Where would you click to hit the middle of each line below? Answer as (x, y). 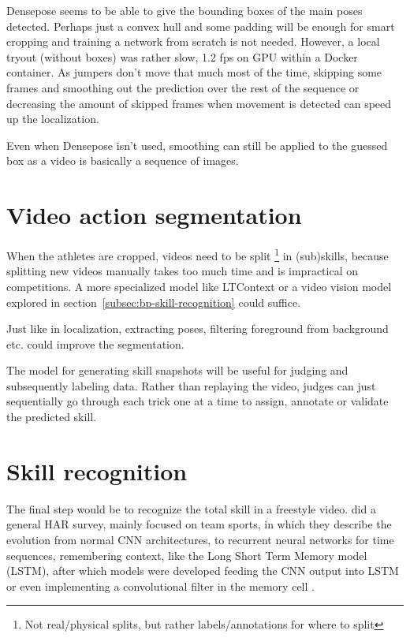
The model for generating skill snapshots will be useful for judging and (177, 370)
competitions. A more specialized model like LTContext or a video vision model (199, 286)
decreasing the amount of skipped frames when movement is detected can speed (199, 103)
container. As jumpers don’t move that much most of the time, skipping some (194, 72)
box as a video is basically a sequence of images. (123, 160)
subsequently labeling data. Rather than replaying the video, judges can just (191, 385)
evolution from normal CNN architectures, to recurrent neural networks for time (200, 539)
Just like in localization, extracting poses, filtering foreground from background (198, 328)
